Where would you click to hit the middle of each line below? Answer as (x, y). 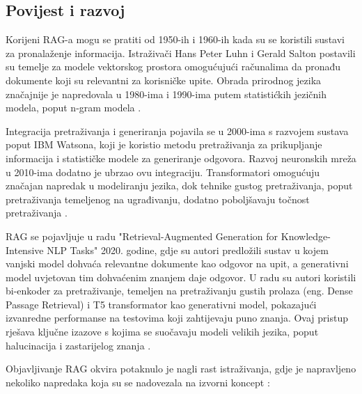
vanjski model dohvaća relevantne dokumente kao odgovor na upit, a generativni (177, 263)
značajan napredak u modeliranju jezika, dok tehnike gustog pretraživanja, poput (179, 186)
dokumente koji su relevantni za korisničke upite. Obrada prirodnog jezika (164, 80)
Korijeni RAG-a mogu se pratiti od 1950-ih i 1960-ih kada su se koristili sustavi (175, 39)
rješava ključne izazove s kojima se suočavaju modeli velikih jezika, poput (162, 332)
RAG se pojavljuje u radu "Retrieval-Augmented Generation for (142, 236)
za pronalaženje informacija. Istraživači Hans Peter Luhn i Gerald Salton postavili (181, 53)
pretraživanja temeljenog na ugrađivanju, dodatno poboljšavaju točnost (158, 199)
